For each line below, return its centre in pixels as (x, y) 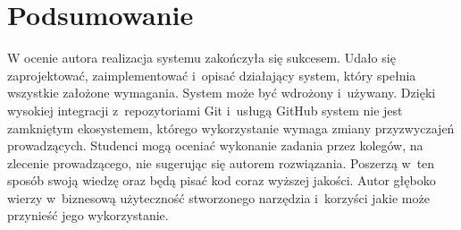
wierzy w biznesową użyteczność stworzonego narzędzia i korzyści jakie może (218, 197)
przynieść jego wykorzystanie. (88, 215)
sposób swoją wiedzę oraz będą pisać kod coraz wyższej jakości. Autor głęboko (222, 180)
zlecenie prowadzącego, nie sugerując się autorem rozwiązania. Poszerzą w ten (221, 162)
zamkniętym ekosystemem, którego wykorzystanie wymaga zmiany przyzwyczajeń (231, 128)
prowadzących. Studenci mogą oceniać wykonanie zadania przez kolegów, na (215, 145)
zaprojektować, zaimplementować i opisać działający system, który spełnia (212, 75)
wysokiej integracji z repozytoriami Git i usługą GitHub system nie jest (205, 110)
